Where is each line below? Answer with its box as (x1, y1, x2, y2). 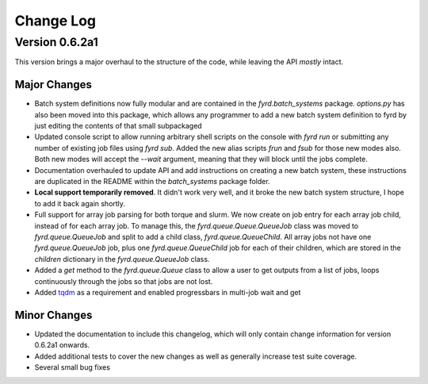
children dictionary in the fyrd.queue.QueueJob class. (34, 254, 210, 263)
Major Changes (14, 78, 93, 91)
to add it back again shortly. (34, 198, 126, 208)
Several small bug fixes (34, 363, 111, 372)
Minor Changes (14, 308, 93, 321)
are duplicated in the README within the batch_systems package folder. (34, 177, 270, 186)
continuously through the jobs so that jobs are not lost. (34, 276, 213, 286)
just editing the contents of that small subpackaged (34, 121, 202, 131)
